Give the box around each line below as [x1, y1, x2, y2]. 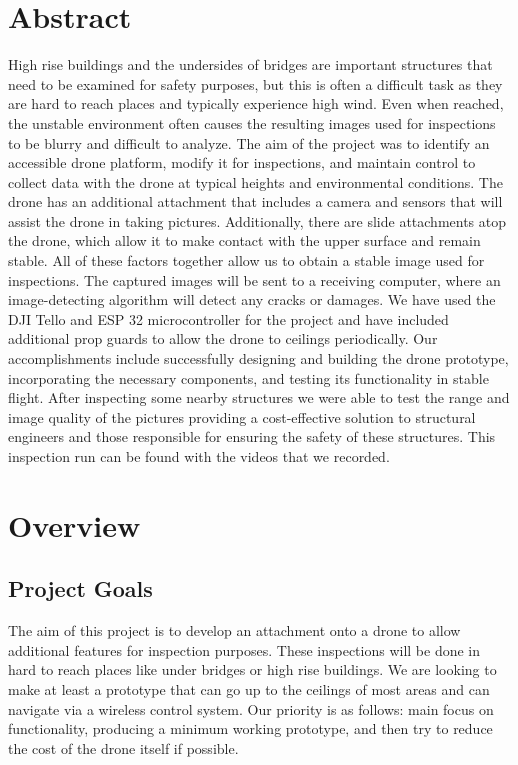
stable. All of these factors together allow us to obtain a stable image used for [8, 250, 485, 271]
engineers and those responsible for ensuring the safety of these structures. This [8, 426, 496, 447]
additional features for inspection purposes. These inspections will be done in [8, 639, 481, 660]
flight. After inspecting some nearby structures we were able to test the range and [8, 387, 510, 408]
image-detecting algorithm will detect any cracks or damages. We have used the [8, 289, 496, 310]
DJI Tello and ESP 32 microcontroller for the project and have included [8, 308, 449, 329]
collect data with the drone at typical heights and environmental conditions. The [8, 171, 503, 192]
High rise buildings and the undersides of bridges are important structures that [8, 54, 493, 75]
